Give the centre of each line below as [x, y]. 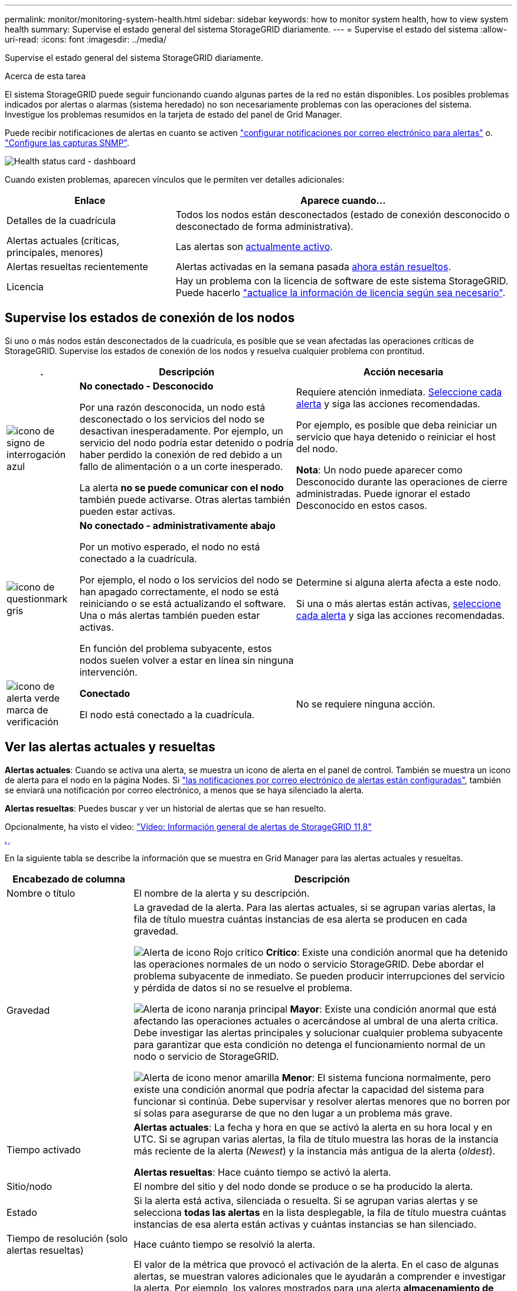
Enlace [90, 200]
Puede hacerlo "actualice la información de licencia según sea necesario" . [341, 293]
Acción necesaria [403, 372]
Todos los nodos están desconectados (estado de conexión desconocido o [343, 215]
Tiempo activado [44, 1149]
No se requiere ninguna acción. [366, 704]
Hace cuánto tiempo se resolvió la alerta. [224, 1244]
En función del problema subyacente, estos [176, 648]
